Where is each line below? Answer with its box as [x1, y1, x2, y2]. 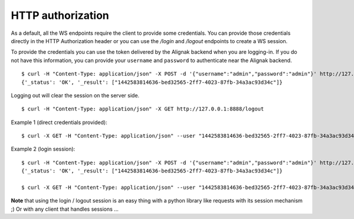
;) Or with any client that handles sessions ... [11, 205, 119, 213]
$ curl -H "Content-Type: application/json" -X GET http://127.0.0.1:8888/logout [21, 106, 264, 112]
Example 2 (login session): [11, 145, 76, 153]
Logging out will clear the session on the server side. [11, 91, 140, 99]
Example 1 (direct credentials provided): [11, 119, 107, 126]
